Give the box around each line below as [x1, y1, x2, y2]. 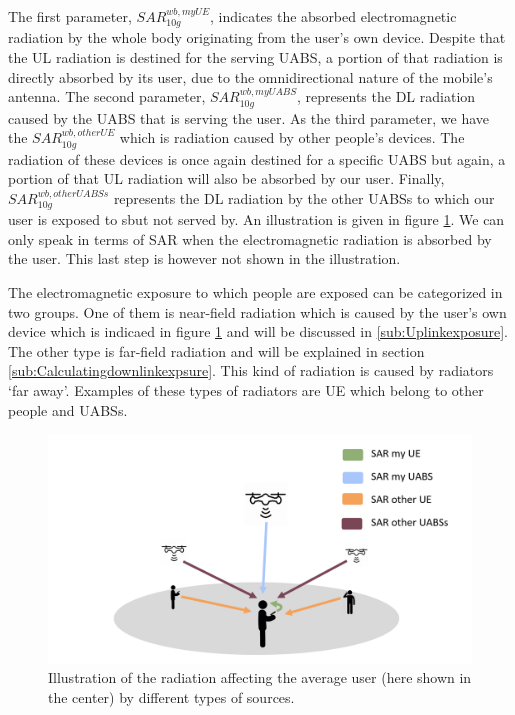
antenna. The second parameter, [8, 86, 206, 107]
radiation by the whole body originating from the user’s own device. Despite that [8, 27, 506, 48]
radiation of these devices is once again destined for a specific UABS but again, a [8, 148, 506, 169]
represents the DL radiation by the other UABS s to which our [113, 187, 495, 208]
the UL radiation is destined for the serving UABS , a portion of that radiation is [8, 47, 503, 68]
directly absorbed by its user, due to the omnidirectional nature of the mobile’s [8, 66, 493, 87]
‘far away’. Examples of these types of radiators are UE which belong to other [8, 380, 484, 400]
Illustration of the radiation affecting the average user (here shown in [48, 667, 472, 688]
